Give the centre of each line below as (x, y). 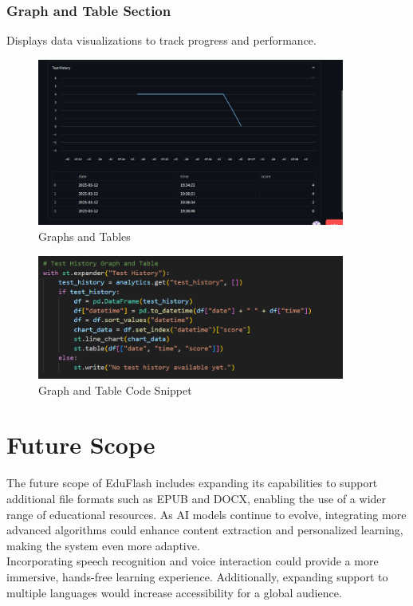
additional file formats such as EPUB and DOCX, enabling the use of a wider (197, 499)
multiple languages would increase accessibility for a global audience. (174, 592)
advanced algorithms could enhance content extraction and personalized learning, (205, 530)
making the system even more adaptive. (103, 545)
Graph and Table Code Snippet (115, 390)
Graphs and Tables (85, 236)
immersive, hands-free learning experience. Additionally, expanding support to (197, 576)
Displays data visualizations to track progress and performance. (161, 40)
